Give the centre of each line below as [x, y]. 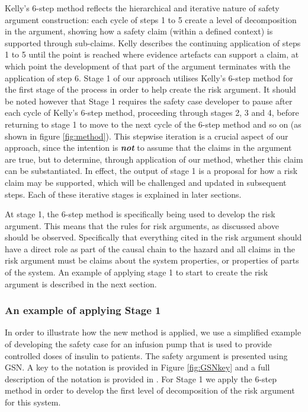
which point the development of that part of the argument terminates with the [148, 66]
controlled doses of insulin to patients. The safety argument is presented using [146, 355]
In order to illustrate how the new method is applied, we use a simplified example [153, 332]
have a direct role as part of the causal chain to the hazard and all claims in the [150, 248]
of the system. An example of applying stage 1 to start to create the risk [137, 272]
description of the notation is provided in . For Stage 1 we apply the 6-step [141, 378]
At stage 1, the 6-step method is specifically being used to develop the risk [140, 214]
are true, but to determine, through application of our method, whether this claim [154, 159]
